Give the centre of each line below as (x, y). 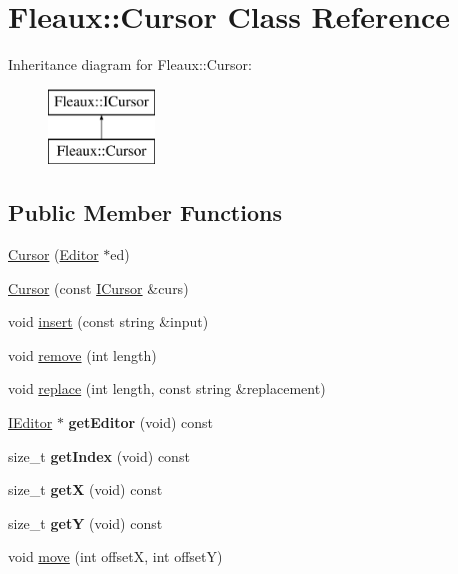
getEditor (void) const (141, 422)
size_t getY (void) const (85, 522)
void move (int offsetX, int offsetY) (115, 556)
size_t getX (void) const (85, 489)
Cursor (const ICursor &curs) (98, 287)
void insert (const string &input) (108, 321)
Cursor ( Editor (53, 254)
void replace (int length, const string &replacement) (167, 388)
